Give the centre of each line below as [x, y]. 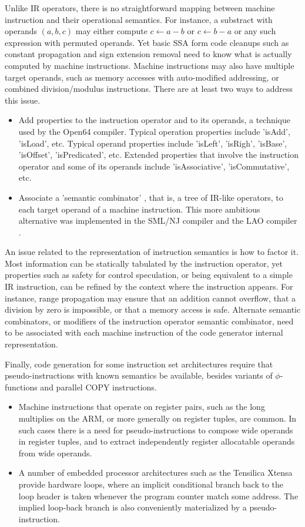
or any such [255, 31]
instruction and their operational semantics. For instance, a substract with [139, 19]
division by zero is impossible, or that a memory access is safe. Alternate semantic [153, 309]
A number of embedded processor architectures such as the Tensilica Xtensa [155, 473]
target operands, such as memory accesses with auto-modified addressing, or [142, 77]
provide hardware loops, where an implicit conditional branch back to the [151, 484]
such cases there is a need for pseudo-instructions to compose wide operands [156, 430]
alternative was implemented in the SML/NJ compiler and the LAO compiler [158, 221]
